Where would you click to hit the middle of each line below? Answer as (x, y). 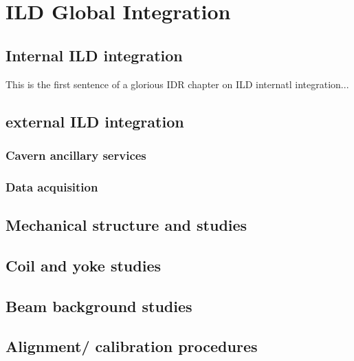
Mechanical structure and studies (126, 225)
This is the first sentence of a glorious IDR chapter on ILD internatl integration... (177, 84)
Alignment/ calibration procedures (132, 346)
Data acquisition (52, 186)
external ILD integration (95, 121)
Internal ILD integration (94, 55)
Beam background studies (99, 306)
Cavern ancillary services (76, 155)
